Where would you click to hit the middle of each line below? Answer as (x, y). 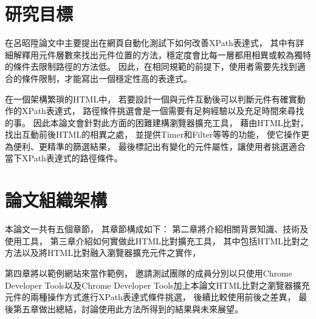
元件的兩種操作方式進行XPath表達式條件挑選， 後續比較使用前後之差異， (150, 297)
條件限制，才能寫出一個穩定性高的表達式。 (107, 78)
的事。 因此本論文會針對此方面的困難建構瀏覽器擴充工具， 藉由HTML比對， (157, 122)
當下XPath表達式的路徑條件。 (64, 158)
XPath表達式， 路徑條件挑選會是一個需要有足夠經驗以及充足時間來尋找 (163, 111)
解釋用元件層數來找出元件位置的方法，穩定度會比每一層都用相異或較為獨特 (162, 54)
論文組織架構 (56, 200)
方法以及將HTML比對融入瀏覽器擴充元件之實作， (103, 253)
